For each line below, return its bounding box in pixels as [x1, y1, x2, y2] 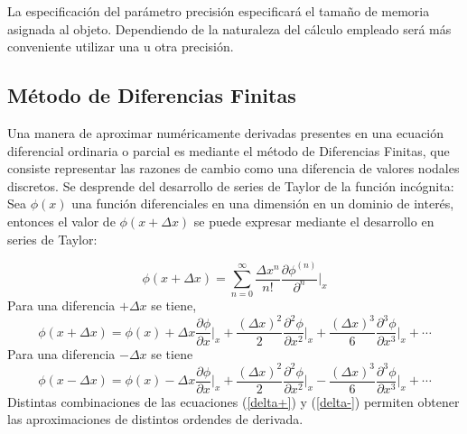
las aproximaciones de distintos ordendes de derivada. [7, 410, 304, 429]
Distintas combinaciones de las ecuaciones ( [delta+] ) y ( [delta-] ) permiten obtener [7, 392, 460, 411]
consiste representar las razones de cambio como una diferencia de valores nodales [7, 159, 460, 178]
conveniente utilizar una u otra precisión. [7, 37, 234, 56]
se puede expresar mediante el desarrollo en [193, 211, 434, 230]
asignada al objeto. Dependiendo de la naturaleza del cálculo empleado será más [7, 19, 452, 38]
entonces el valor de [7, 211, 116, 230]
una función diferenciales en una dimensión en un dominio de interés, [71, 194, 454, 213]
